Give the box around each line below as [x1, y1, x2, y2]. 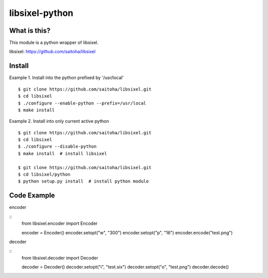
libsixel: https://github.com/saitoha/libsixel [9, 49, 96, 55]
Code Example [9, 191, 55, 200]
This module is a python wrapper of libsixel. [9, 40, 99, 46]
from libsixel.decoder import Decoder [21, 255, 99, 261]
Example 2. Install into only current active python [9, 118, 109, 124]
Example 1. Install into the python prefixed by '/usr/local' [9, 75, 124, 81]
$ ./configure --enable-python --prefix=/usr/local [18, 100, 146, 106]
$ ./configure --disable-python [18, 144, 97, 149]
